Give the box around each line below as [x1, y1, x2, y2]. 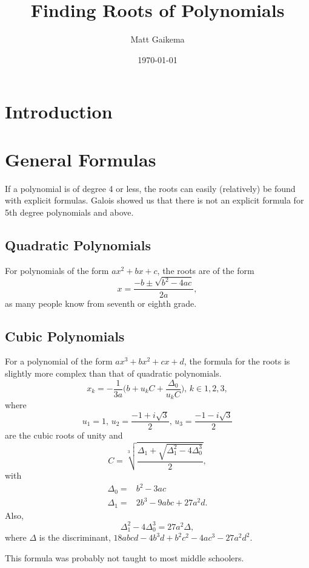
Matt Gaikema [130, 33, 185, 46]
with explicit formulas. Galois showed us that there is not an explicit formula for [5, 194, 304, 207]
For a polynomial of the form [5, 355, 113, 368]
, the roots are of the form [157, 264, 254, 276]
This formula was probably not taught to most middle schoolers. [5, 552, 244, 564]
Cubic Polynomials [5, 326, 125, 345]
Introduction [5, 99, 113, 124]
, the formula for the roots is [184, 355, 290, 368]
